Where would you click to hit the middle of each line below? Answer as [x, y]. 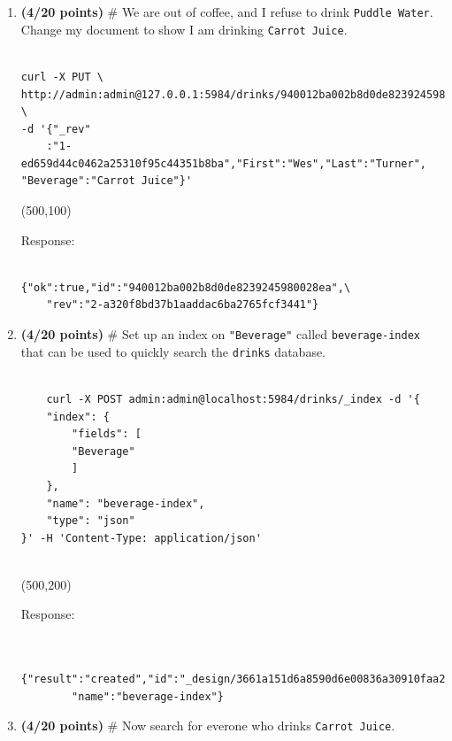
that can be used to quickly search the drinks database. [173, 351]
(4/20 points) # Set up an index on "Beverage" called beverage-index [221, 334]
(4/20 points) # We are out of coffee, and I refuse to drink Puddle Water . [227, 12]
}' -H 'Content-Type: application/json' [141, 538]
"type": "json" [91, 521]
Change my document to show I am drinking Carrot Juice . [184, 29]
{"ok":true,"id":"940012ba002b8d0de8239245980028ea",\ [186, 287]
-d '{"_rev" [56, 129]
